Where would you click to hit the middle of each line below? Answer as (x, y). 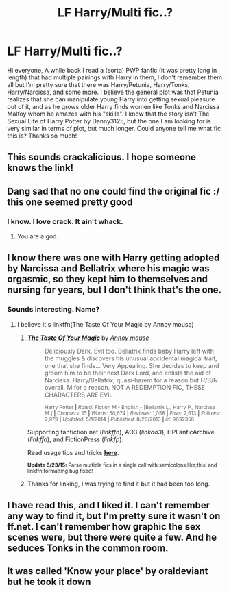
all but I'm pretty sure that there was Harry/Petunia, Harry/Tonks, (98, 84)
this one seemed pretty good (70, 202)
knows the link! (40, 168)
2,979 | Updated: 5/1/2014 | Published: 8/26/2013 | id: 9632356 (119, 419)
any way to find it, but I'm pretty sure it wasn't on (114, 516)
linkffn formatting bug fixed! (60, 471)
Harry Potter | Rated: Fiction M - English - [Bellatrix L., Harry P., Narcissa (130, 407)
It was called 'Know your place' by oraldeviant (108, 571)
